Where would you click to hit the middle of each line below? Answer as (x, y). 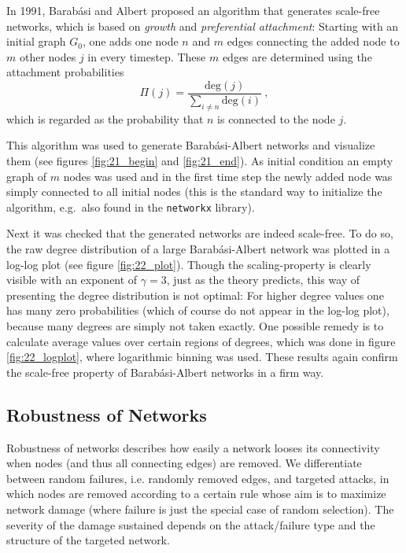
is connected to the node (276, 118)
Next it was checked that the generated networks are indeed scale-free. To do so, (200, 233)
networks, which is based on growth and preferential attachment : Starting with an (203, 26)
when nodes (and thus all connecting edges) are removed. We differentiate (184, 463)
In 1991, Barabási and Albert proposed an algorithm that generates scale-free (193, 10)
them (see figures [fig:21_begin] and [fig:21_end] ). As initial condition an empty (200, 161)
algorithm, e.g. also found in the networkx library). (131, 206)
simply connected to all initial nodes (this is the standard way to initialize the (194, 192)
